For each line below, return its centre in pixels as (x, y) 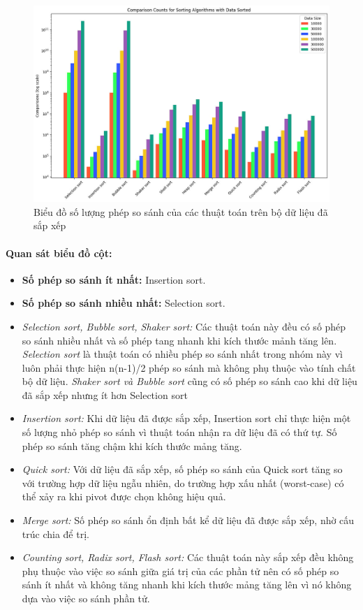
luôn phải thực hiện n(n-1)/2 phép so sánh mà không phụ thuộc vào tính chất (189, 367)
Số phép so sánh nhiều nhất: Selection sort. (124, 303)
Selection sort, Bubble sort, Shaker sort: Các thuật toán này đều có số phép (184, 326)
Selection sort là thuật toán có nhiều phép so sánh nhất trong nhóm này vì (182, 354)
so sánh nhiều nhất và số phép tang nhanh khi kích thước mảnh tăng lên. (179, 340)
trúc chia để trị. (55, 533)
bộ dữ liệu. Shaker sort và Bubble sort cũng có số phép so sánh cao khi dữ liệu (190, 381)
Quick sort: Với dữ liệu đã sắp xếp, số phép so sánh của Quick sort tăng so (182, 469)
